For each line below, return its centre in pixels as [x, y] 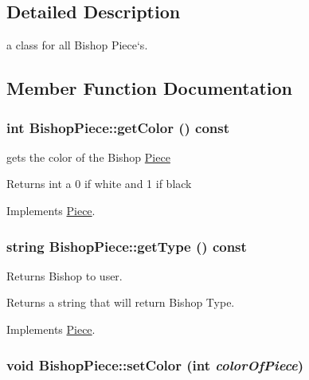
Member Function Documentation [150, 88]
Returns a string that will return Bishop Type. [121, 302]
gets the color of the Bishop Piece [88, 157]
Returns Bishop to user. [65, 275]
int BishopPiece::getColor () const [118, 127]
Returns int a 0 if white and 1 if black [99, 184]
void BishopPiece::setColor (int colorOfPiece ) [155, 364]
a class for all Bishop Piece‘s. [77, 45]
